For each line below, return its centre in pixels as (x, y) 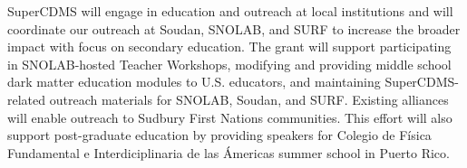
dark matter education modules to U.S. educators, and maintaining (194, 82)
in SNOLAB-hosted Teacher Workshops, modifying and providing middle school (229, 64)
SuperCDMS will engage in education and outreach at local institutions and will (230, 11)
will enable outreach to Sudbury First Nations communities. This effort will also (230, 117)
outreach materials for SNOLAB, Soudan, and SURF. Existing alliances (249, 99)
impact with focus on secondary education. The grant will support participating (229, 47)
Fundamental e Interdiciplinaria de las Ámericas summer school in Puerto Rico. (229, 152)
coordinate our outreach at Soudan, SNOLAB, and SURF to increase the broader (234, 28)
